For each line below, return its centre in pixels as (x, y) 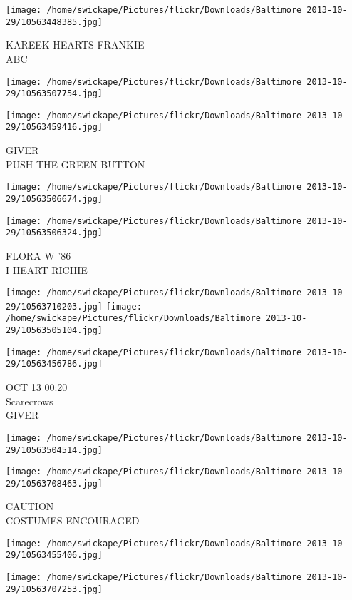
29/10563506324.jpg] (55, 233)
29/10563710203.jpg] (55, 306)
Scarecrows (30, 401)
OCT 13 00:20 (37, 387)
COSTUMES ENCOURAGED (73, 520)
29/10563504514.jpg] (55, 450)
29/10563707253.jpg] (55, 589)
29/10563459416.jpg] (55, 127)
